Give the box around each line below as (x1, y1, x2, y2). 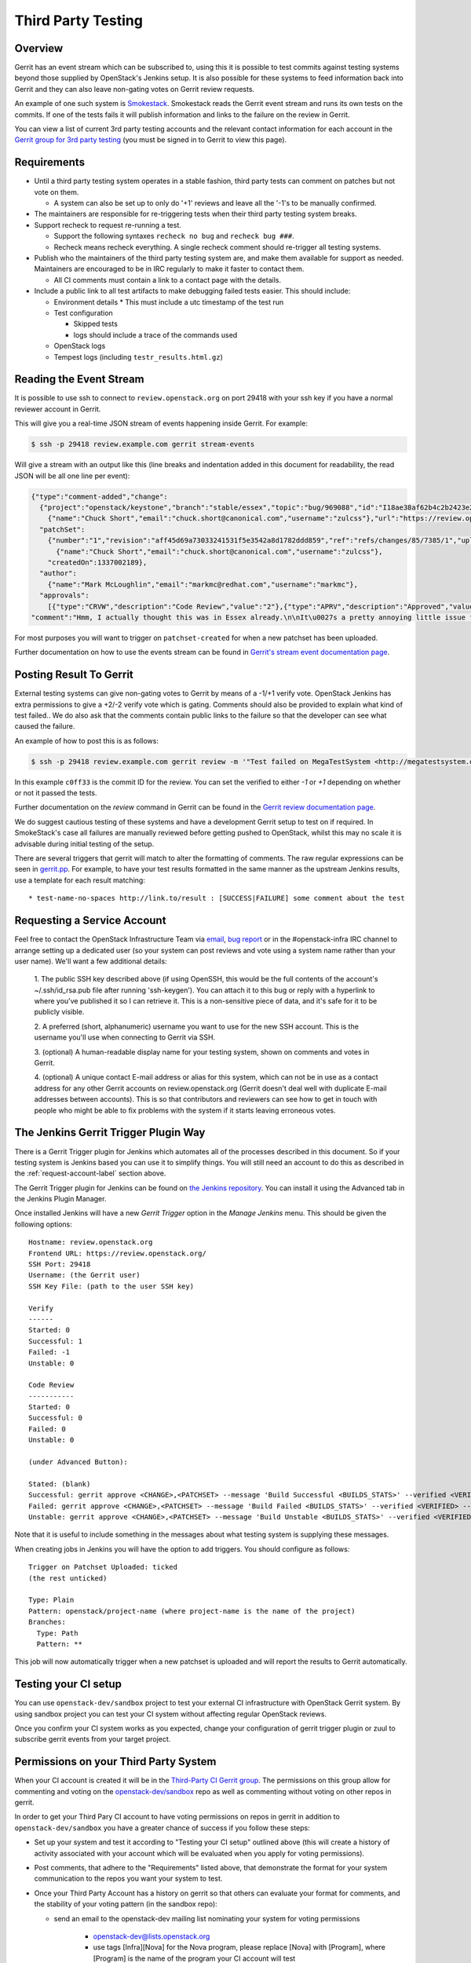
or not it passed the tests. (14, 788, 97, 798)
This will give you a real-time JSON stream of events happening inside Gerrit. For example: (14, 419, 308, 428)
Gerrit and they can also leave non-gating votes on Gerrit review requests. (14, 84, 255, 93)
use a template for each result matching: (14, 875, 145, 885)
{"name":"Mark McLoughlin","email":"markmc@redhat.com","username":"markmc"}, (47, 579, 359, 589)
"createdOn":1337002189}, (47, 557, 148, 567)
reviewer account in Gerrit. (14, 404, 101, 414)
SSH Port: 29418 (28, 1260, 91, 1269)
